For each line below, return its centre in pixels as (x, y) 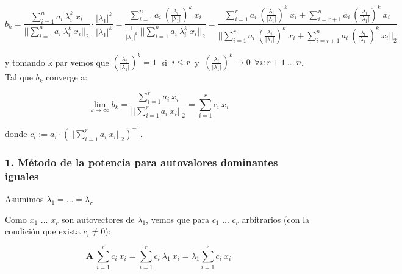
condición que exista (43, 231)
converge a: (67, 77)
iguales (22, 176)
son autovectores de (98, 219)
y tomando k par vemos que (57, 62)
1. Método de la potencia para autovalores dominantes (142, 162)
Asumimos (24, 199)
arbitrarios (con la (276, 219)
